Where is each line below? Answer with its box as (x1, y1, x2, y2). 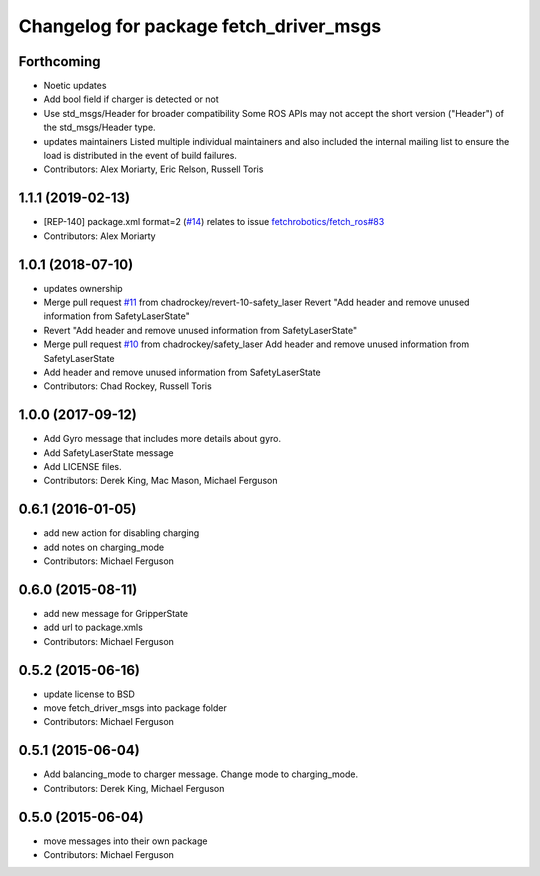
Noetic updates (43, 80, 107, 92)
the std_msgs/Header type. (43, 121, 156, 134)
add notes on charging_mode (43, 541, 165, 553)
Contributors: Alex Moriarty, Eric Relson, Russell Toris (43, 163, 264, 175)
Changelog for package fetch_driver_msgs (18, 15, 382, 37)
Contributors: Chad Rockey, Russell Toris (43, 380, 212, 392)
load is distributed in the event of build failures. (43, 150, 237, 162)
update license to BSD (43, 688, 135, 700)
